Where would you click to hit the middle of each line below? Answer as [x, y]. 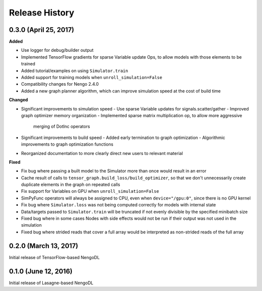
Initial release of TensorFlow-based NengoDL [54, 257]
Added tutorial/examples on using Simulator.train [75, 71]
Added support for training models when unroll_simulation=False [92, 77]
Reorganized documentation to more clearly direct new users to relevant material [102, 153]
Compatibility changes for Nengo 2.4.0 [60, 84]
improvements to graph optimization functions [67, 144]
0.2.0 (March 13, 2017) [44, 246]
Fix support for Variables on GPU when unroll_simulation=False [90, 191]
